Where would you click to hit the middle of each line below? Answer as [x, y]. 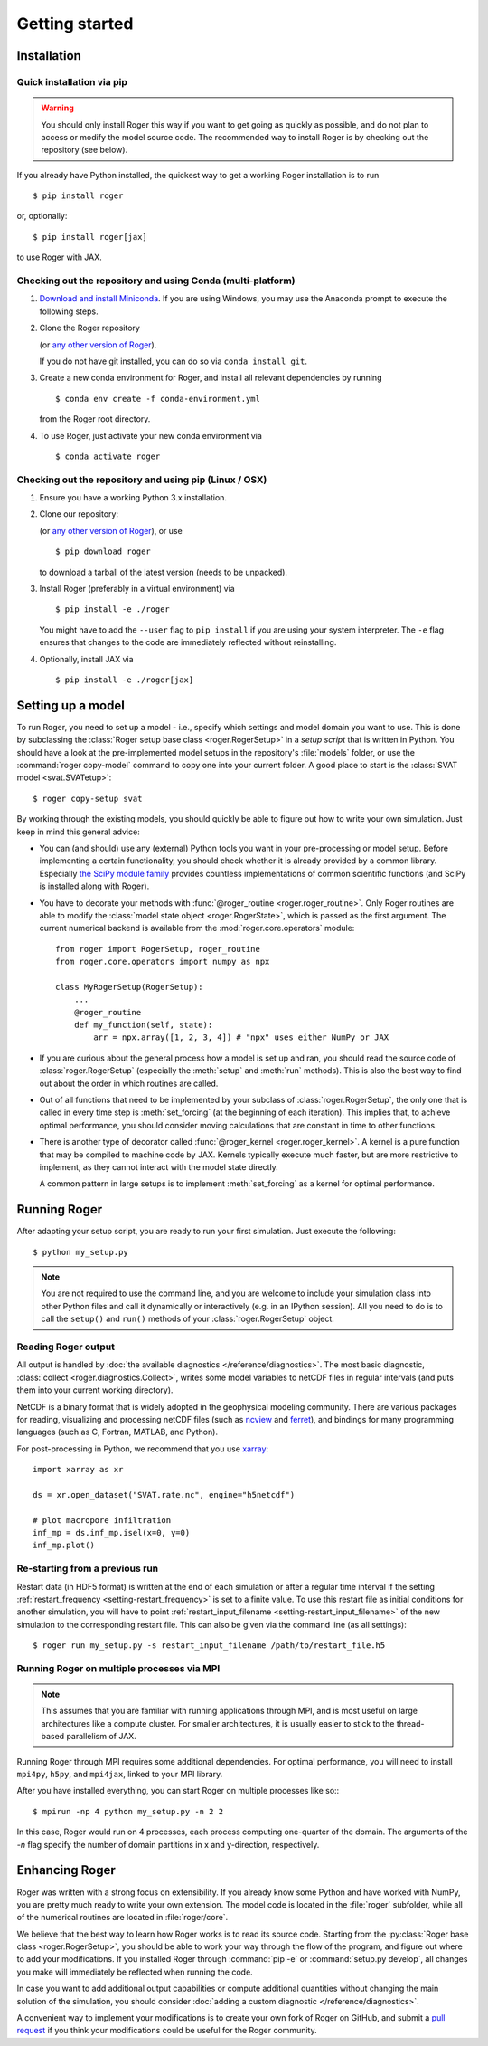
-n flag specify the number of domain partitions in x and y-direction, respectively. [168, 1844]
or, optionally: [42, 216]
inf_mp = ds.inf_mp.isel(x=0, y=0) [112, 1533]
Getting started [75, 24]
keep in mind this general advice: [78, 832]
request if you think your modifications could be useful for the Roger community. [167, 2031]
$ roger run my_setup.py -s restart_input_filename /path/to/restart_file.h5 [209, 1646]
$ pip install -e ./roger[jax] [125, 680]
